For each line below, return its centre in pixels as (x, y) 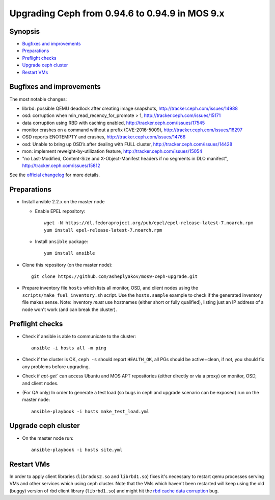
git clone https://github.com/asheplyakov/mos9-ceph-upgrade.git (115, 277)
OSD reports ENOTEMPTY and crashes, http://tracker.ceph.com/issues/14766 (104, 137)
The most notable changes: (38, 99)
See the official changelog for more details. (55, 175)
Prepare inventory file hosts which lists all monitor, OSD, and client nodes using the (110, 288)
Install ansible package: (62, 241)
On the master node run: (48, 438)
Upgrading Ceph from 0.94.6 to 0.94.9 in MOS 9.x (117, 13)
